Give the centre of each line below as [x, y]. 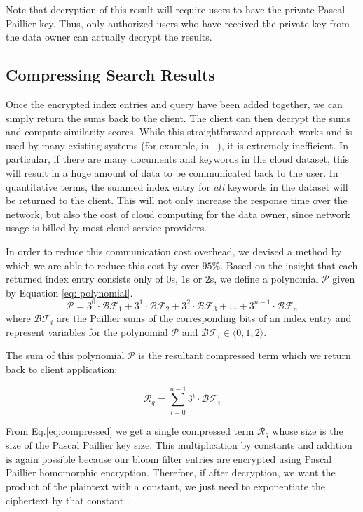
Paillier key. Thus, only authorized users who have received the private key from [178, 23]
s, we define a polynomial [264, 279]
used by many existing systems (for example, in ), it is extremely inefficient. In [177, 145]
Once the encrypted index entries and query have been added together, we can [174, 103]
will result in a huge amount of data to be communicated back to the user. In [172, 172]
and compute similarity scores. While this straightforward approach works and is [179, 132]
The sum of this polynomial [65, 355]
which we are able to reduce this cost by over [102, 265]
